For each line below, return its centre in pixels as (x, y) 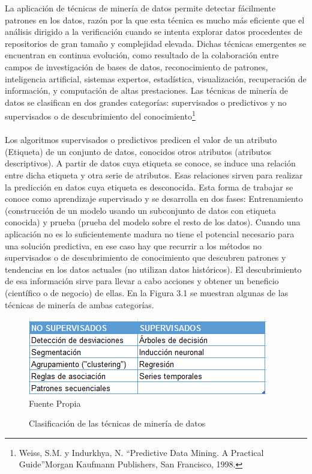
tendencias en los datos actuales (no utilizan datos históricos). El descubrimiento (153, 269)
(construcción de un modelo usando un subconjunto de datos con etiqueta (140, 210)
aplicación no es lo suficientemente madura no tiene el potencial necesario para (150, 233)
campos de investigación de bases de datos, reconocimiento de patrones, (136, 66)
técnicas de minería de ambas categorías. (79, 304)
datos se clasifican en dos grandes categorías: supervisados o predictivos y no (146, 102)
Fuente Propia (55, 403)
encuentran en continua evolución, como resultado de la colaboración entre (142, 55)
